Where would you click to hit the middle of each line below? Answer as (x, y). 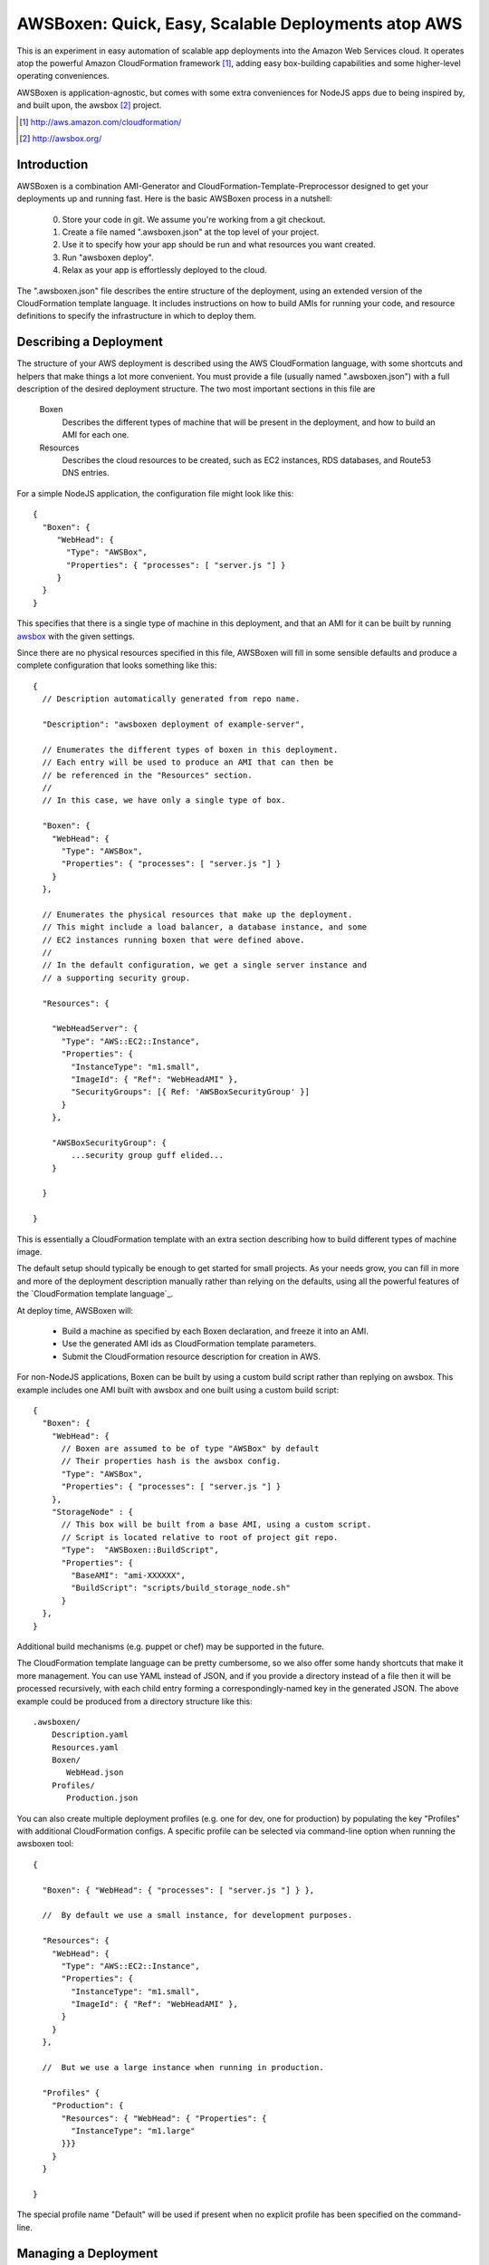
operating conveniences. (63, 76)
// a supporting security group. (116, 978)
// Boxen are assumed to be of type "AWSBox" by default (190, 1449)
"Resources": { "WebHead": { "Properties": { (164, 2118)
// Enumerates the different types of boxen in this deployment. (190, 749)
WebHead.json (95, 1773)
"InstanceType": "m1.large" (133, 2130)
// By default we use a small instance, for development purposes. (197, 1915)
